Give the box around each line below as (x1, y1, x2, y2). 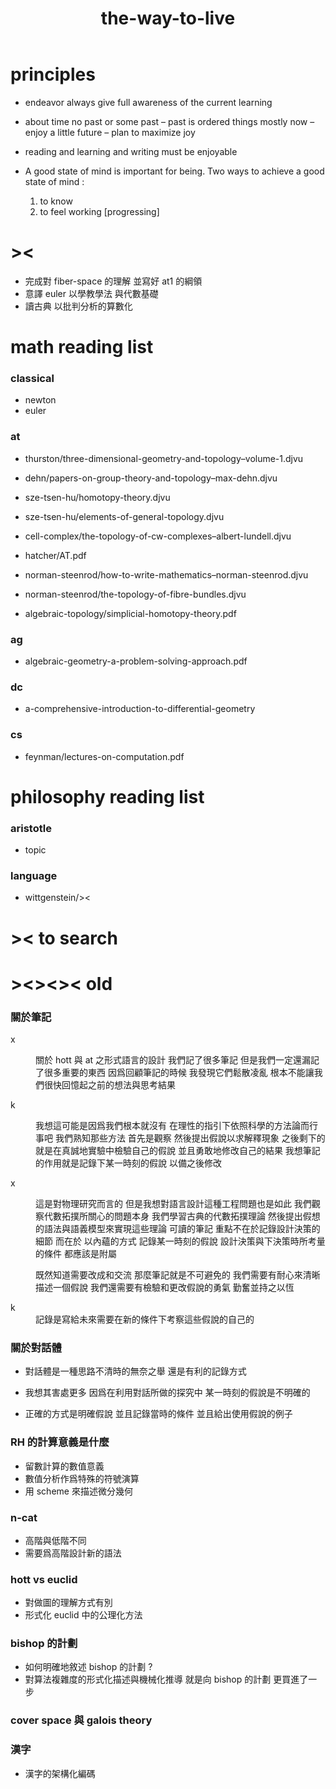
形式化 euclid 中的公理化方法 (24, 1609, 143, 1621)
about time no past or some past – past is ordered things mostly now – (24, 115, 315, 127)
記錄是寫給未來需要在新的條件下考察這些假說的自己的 (35, 1313, 255, 1325)
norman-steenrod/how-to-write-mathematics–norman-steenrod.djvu (24, 568, 309, 581)
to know (39, 195, 73, 207)
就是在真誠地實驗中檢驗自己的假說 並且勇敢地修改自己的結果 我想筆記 (35, 1145, 321, 1156)
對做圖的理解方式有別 (24, 1597, 113, 1609)
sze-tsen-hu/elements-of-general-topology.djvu (24, 510, 225, 522)
